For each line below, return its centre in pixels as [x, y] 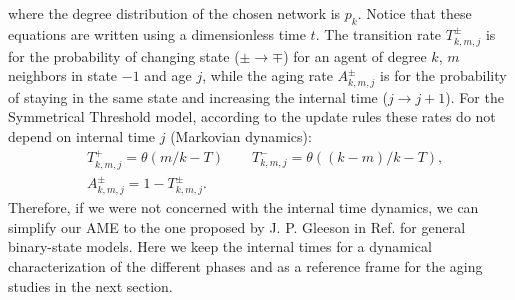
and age [168, 75]
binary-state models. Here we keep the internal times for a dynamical [220, 246]
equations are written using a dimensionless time [157, 33]
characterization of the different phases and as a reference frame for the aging [245, 265]
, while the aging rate [267, 75]
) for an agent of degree [355, 55]
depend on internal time [82, 136]
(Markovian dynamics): [241, 136]
